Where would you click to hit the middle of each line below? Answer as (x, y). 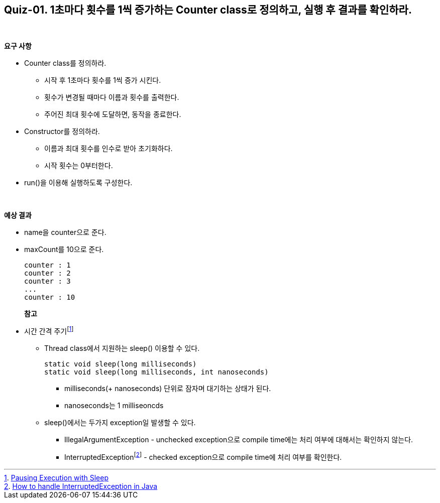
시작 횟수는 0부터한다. (79, 166)
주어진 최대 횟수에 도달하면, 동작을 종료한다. (113, 114)
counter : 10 (50, 297)
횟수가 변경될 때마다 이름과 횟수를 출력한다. (112, 97)
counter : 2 (47, 273)
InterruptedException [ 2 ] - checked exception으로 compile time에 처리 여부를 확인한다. (203, 456)
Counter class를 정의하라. (65, 63)
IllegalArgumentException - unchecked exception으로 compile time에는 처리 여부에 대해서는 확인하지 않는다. (239, 440)
